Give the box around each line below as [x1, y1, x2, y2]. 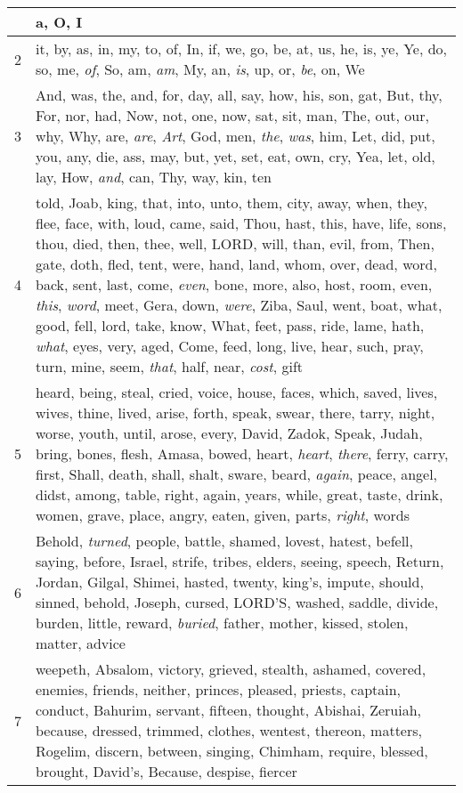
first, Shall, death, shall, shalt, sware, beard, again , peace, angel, [36, 464, 438, 484]
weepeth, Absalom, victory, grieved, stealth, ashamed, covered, [36, 659, 426, 679]
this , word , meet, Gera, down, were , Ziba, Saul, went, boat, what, [36, 295, 443, 315]
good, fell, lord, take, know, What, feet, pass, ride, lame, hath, [36, 315, 425, 336]
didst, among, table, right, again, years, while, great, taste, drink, [36, 484, 443, 505]
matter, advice [36, 633, 126, 653]
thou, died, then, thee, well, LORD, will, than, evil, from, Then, [36, 233, 435, 254]
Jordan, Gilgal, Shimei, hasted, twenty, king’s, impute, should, [36, 571, 424, 592]
